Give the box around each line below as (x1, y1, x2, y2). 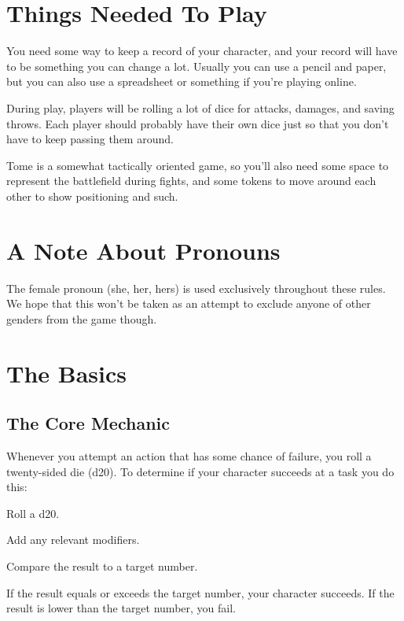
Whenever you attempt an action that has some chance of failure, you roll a (6, 447, 372, 464)
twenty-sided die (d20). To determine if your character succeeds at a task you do (6, 463, 395, 479)
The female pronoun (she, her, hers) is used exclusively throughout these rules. (6, 279, 386, 296)
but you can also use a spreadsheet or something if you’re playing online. (6, 73, 357, 90)
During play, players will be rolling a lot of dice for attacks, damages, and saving (6, 99, 395, 116)
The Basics (6, 357, 127, 389)
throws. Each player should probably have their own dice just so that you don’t (6, 115, 389, 131)
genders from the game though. (6, 310, 157, 327)
